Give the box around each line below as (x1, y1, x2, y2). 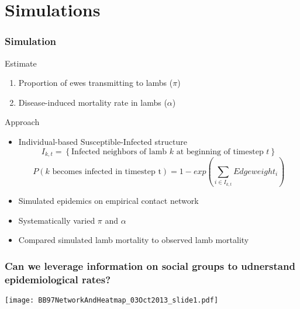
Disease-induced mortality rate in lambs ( (18, 96, 167, 108)
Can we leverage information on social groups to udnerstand (5, 258, 295, 273)
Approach (5, 116, 40, 128)
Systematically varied (18, 214, 95, 226)
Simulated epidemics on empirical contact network (18, 195, 199, 207)
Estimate (5, 57, 37, 69)
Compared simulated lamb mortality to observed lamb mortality (18, 234, 249, 246)
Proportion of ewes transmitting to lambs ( (18, 77, 173, 89)
